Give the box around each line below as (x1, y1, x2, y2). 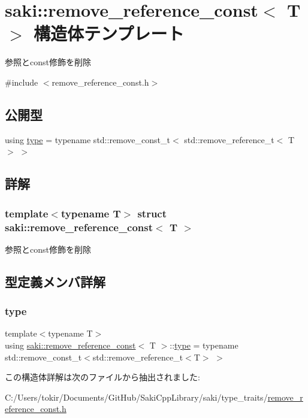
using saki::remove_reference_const (5, 339, 136, 351)
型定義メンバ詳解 (5, 272, 105, 290)
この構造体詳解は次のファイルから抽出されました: (5, 371, 200, 383)
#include (5, 75, 38, 88)
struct (137, 205, 167, 220)
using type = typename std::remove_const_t (5, 133, 170, 146)
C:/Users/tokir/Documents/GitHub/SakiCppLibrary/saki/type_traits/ (5, 390, 268, 403)
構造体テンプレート (34, 21, 185, 46)
